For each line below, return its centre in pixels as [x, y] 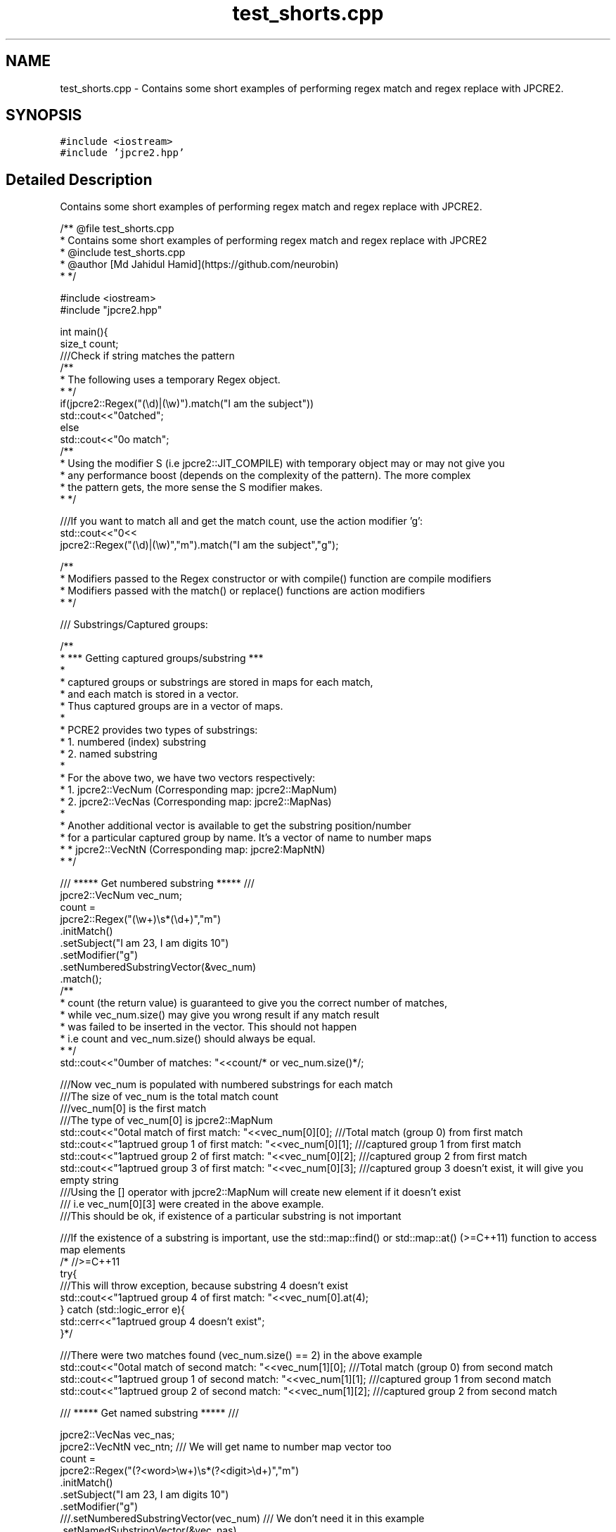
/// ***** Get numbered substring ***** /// [157, 883]
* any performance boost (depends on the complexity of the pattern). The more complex [265, 475]
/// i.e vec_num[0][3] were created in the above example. [192, 1204]
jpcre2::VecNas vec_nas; [117, 1435]
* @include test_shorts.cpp [123, 253]
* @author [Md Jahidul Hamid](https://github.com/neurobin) [199, 264]
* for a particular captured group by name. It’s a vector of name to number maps [246, 838]
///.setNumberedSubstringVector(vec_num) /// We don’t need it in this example [242, 1519]
